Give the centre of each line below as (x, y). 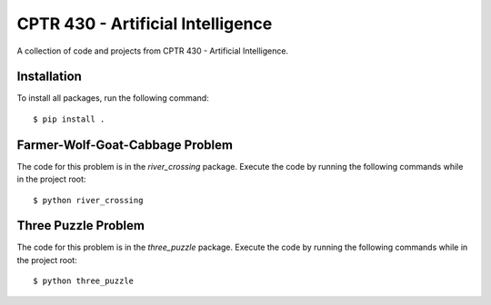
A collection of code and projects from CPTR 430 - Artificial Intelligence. (153, 51)
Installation (49, 77)
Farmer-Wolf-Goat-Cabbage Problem (125, 145)
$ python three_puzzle (84, 281)
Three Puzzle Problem (81, 226)
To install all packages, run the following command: (113, 98)
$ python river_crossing (88, 200)
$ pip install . (69, 119)
